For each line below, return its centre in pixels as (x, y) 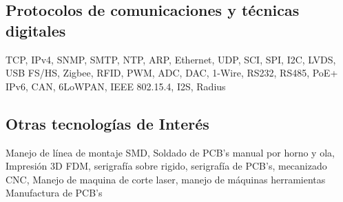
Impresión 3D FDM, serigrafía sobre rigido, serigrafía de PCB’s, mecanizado (166, 166)
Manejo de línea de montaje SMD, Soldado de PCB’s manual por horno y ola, (170, 152)
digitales (36, 30)
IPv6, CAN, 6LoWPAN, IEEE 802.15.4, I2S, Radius (116, 86)
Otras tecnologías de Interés (107, 123)
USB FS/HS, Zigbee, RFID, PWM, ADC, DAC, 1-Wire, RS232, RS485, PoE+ (172, 73)
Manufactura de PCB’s (54, 193)
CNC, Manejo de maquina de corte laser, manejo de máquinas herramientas (166, 179)
